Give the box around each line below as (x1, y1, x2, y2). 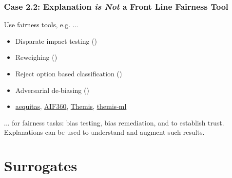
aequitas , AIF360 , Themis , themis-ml (15, 101, 127, 111)
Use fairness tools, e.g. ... (4, 19, 78, 30)
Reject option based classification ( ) (15, 69, 122, 78)
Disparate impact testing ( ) (15, 36, 97, 46)
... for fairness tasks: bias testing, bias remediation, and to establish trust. (4, 117, 224, 127)
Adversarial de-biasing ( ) (15, 85, 89, 95)
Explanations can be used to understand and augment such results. (4, 127, 205, 137)
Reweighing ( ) (15, 52, 58, 62)
